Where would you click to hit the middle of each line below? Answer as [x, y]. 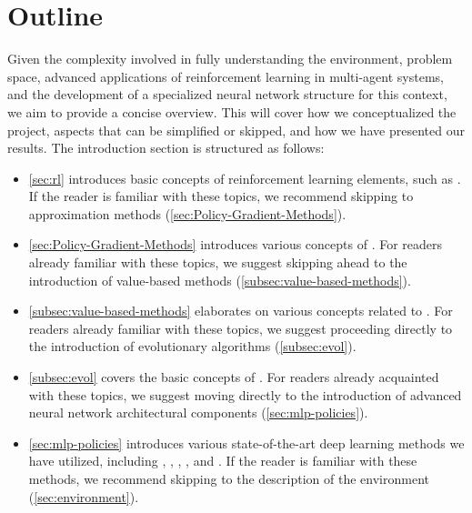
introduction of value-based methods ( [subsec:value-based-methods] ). [220, 280]
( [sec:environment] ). [84, 496]
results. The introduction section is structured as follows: [166, 148]
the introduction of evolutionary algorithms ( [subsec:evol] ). [192, 346]
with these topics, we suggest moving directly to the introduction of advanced [245, 394]
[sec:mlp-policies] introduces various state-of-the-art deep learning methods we [246, 443]
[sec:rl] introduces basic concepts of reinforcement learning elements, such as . [245, 178]
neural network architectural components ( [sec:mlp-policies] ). [198, 412]
